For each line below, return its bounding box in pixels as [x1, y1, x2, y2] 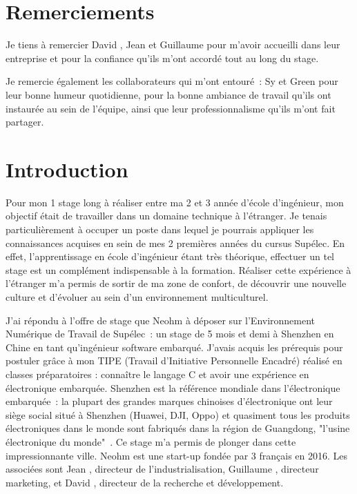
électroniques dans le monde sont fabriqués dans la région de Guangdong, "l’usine [6, 421, 350, 435]
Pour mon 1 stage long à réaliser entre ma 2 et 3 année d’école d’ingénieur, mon [6, 195, 344, 209]
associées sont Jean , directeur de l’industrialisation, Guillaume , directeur [6, 462, 319, 476]
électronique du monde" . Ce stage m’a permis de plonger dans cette [6, 434, 296, 448]
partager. [6, 115, 44, 129]
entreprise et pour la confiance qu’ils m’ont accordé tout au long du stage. [6, 50, 319, 65]
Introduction [6, 155, 128, 183]
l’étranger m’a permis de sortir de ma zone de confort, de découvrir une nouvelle [6, 276, 347, 290]
